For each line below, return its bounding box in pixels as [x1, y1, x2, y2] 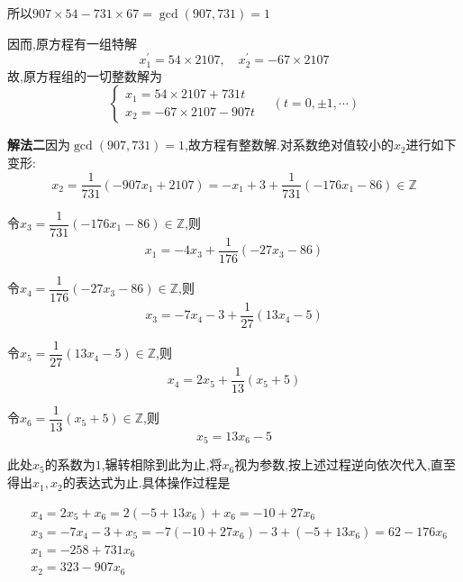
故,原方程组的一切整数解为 [7, 66, 162, 85]
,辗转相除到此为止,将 [101, 455, 222, 474]
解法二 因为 [7, 135, 70, 154]
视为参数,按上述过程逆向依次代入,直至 [234, 455, 456, 474]
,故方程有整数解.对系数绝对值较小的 [185, 135, 394, 154]
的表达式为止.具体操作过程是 [62, 473, 231, 492]
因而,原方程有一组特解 [7, 33, 137, 52]
